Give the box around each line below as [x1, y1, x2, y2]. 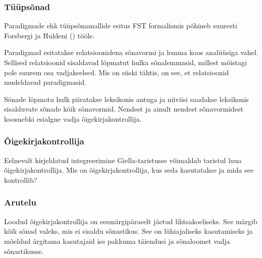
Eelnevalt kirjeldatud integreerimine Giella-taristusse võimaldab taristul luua [4, 154, 242, 165]
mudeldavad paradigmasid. [4, 77, 87, 87]
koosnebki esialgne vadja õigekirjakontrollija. [4, 113, 142, 124]
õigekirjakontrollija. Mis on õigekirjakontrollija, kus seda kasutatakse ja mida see [4, 165, 254, 175]
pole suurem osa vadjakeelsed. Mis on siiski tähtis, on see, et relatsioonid [4, 67, 229, 77]
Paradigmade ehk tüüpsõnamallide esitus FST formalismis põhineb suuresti [4, 20, 237, 31]
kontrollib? [4, 174, 37, 185]
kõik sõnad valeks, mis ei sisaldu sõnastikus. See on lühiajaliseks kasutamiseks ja [4, 226, 253, 236]
